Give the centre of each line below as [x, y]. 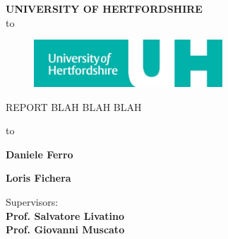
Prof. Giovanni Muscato [65, 229]
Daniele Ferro [40, 154]
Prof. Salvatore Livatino [65, 215]
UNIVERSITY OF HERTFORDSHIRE [104, 8]
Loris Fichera [38, 178]
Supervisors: [32, 202]
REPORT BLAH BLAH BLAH [74, 106]
